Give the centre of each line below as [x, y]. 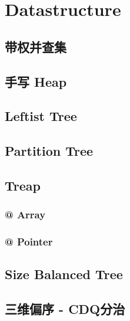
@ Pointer [29, 242]
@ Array [25, 214]
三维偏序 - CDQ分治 [65, 309]
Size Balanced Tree [64, 274]
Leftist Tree [41, 116]
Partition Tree [49, 151]
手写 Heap [36, 81]
